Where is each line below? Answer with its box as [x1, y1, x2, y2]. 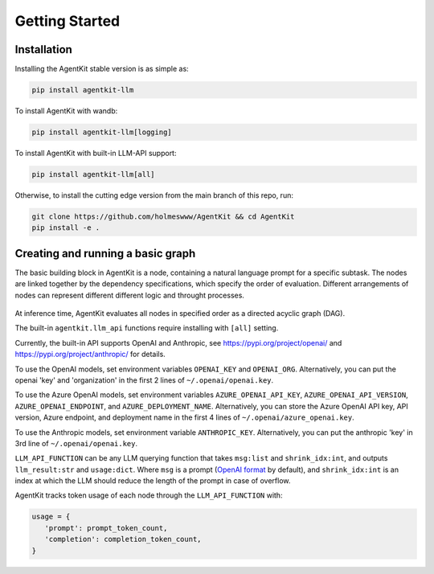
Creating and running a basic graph [14, 246, 196, 260]
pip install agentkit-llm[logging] [31, 128, 172, 137]
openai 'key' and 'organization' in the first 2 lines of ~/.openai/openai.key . [14, 375, 274, 385]
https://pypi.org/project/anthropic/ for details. [14, 350, 166, 359]
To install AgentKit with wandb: [14, 106, 118, 116]
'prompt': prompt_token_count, [44, 523, 168, 532]
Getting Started [14, 12, 121, 30]
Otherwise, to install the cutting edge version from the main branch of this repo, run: [14, 190, 293, 200]
